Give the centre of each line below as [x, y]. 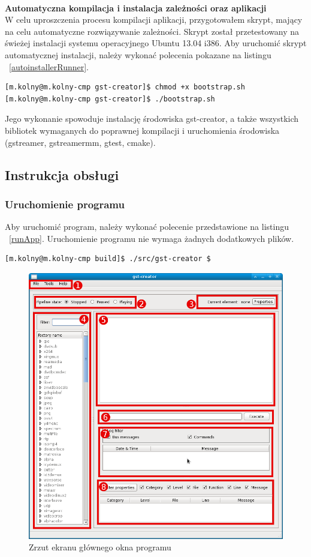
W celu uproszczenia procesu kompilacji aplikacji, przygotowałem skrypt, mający [154, 20]
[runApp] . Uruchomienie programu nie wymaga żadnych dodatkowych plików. [152, 238]
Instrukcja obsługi [62, 174]
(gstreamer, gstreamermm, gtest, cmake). [80, 142]
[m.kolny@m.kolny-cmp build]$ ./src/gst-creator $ [108, 259]
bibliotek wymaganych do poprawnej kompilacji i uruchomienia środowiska [142, 130]
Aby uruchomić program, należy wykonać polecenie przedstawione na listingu [147, 227]
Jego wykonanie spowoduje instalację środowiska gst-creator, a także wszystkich [152, 119]
